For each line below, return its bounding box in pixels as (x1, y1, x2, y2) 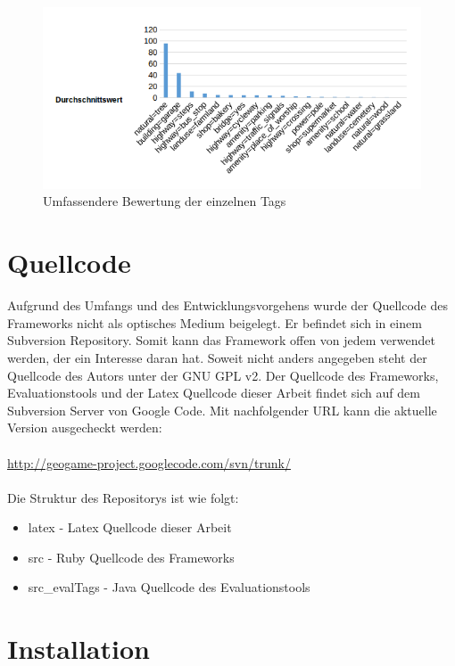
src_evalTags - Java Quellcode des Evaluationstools (28, 578, 310, 596)
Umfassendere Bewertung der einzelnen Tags (43, 192, 286, 210)
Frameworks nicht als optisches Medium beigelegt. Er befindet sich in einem (7, 313, 422, 332)
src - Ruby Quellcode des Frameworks (28, 547, 235, 566)
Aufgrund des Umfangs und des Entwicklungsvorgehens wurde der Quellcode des (7, 296, 448, 315)
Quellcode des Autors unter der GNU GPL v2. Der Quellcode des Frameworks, (7, 366, 439, 384)
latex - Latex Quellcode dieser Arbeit (28, 518, 232, 537)
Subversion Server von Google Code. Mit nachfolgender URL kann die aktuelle (7, 400, 437, 419)
